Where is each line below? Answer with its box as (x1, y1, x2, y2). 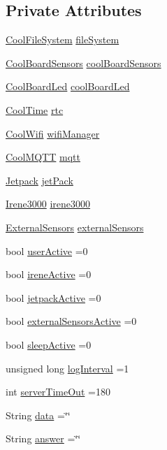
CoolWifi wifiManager (6, 126, 100, 140)
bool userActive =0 (6, 243, 88, 258)
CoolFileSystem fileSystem (6, 32, 119, 47)
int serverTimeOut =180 (6, 384, 110, 399)
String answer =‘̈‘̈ (6, 431, 81, 446)
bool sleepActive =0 (6, 337, 92, 351)
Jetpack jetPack (6, 173, 73, 187)
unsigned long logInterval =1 (6, 361, 129, 375)
